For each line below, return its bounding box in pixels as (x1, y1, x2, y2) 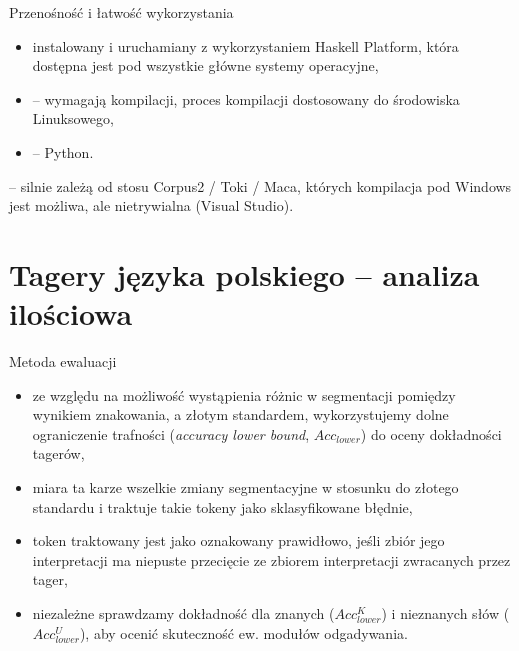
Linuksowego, (32, 108, 114, 129)
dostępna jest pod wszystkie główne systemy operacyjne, (32, 55, 379, 76)
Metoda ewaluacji (9, 351, 117, 372)
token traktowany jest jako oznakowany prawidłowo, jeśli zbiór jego (32, 530, 445, 551)
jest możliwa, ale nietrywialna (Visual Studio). (9, 195, 294, 216)
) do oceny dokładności (360, 423, 502, 444)
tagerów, (32, 443, 85, 464)
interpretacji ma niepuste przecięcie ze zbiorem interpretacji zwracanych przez (32, 549, 511, 570)
